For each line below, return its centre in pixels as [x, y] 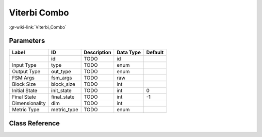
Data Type [129, 52]
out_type [61, 72]
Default [155, 52]
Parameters [27, 41]
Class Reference [34, 123]
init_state [61, 91]
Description [98, 52]
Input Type [24, 65]
